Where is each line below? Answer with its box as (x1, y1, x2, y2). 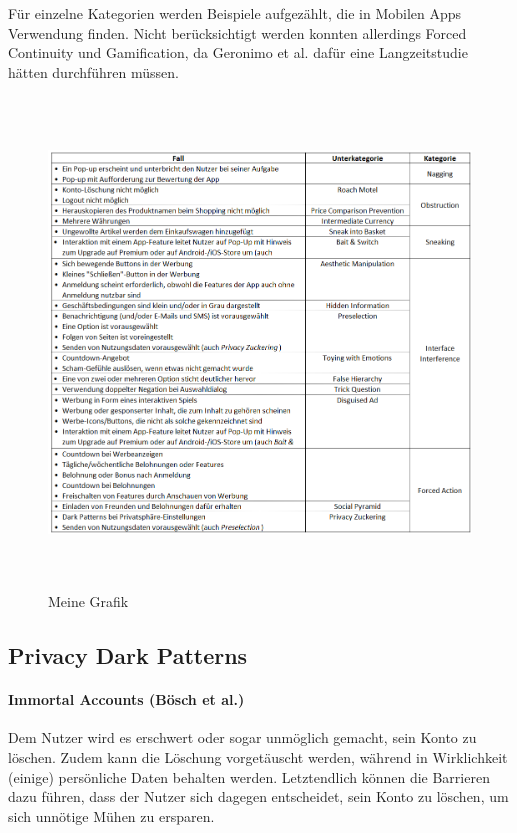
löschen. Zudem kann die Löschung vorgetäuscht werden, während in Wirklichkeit (8, 747, 508, 768)
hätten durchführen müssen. (8, 61, 179, 82)
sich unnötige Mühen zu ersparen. (8, 805, 215, 826)
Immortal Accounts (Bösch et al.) (8, 689, 245, 710)
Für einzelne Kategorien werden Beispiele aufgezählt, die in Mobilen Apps (8, 3, 462, 23)
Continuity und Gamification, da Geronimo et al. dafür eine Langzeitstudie (8, 42, 468, 63)
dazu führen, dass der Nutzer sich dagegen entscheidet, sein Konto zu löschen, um (8, 786, 509, 807)
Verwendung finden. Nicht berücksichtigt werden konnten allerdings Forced (8, 22, 467, 43)
